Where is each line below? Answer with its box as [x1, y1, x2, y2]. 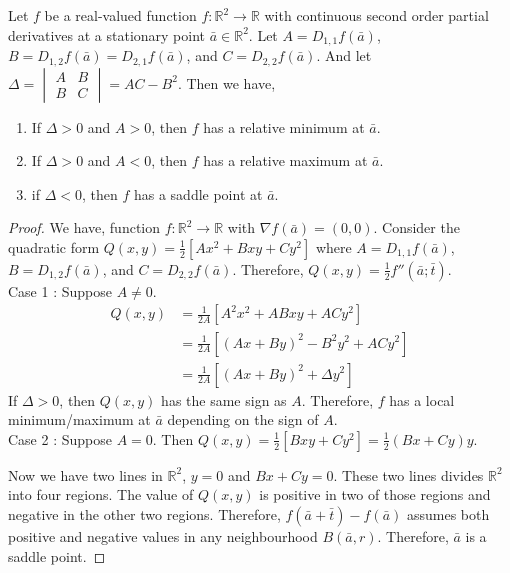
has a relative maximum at [203, 150, 368, 171]
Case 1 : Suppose [8, 280, 112, 301]
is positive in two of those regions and [259, 484, 491, 505]
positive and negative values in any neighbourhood [8, 525, 318, 546]
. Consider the [373, 217, 460, 238]
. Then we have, [177, 72, 276, 93]
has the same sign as [161, 389, 287, 410]
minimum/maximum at [8, 409, 151, 430]
